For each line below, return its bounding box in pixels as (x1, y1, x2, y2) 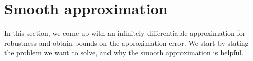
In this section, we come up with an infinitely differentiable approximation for (4, 27, 246, 38)
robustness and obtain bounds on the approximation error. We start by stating (4, 37, 249, 48)
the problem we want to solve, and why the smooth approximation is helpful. (4, 47, 244, 58)
